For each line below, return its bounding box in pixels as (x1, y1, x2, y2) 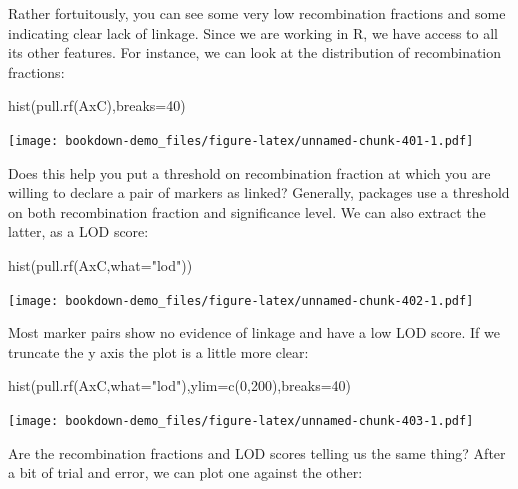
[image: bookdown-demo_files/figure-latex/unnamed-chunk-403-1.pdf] (8, 414, 474, 429)
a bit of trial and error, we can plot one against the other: (8, 462, 363, 483)
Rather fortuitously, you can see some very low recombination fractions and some (8, 3, 506, 23)
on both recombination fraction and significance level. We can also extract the (8, 201, 486, 222)
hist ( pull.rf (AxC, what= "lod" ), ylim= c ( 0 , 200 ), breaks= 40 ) (8, 375, 351, 396)
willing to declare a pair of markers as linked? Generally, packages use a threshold (8, 182, 510, 203)
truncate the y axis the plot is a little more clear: (8, 341, 309, 362)
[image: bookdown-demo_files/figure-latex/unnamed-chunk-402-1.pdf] (8, 293, 474, 308)
